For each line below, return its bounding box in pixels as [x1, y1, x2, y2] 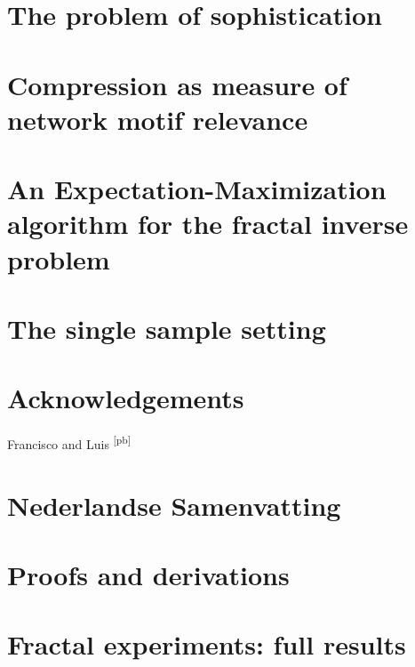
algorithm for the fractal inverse [7, 205, 409, 242]
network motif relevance [7, 100, 308, 137]
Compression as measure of [7, 66, 347, 102]
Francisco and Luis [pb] [7, 432, 132, 453]
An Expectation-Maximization [7, 171, 387, 207]
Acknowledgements [7, 380, 244, 416]
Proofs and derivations [7, 557, 290, 592]
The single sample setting [7, 309, 326, 346]
